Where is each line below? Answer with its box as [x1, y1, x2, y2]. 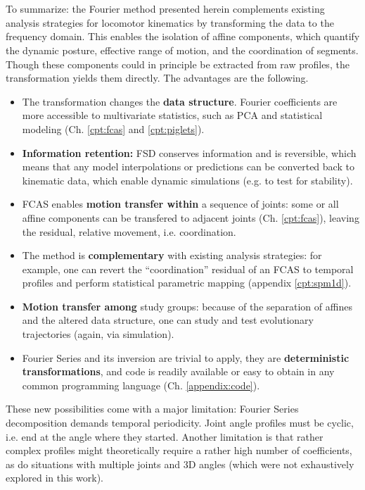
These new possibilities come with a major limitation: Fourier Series [6, 401, 299, 416]
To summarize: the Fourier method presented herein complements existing [6, 1, 325, 16]
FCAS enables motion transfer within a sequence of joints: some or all [22, 196, 339, 211]
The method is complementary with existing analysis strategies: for [22, 248, 322, 263]
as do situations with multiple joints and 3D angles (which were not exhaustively [6, 456, 354, 471]
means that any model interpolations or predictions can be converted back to [22, 159, 354, 174]
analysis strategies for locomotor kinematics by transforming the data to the [6, 15, 334, 30]
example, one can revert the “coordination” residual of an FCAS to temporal [22, 261, 354, 276]
